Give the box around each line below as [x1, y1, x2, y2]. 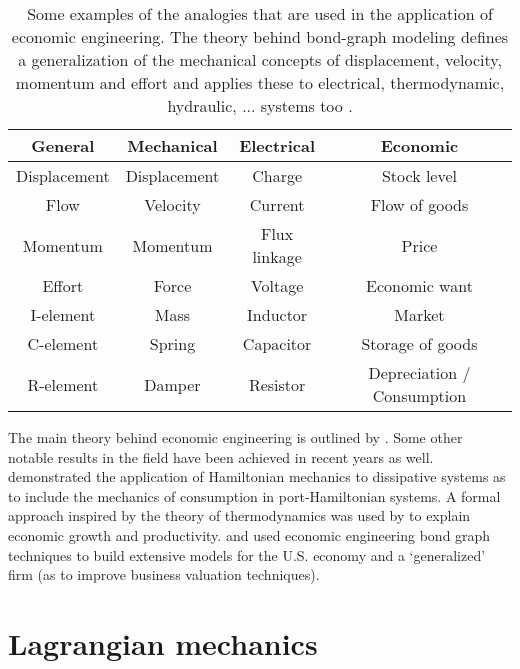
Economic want [366, 274, 473, 297]
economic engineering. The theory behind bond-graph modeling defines [11, 25, 509, 48]
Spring [149, 332, 196, 355]
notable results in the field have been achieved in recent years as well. [8, 446, 434, 467]
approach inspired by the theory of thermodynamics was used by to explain [8, 505, 471, 526]
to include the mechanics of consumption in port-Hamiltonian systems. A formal [8, 485, 501, 506]
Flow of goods [370, 193, 469, 216]
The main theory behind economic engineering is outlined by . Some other [8, 427, 463, 447]
